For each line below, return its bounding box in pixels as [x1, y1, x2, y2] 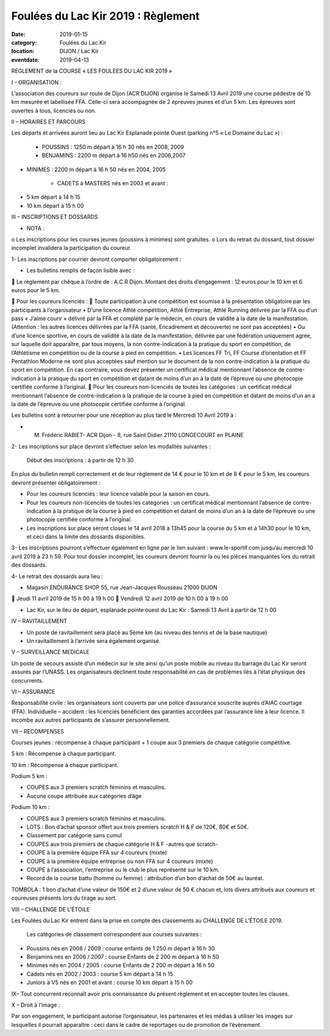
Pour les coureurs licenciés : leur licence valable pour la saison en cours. [26, 490, 210, 498]
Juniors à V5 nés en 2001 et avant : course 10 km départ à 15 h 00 [26, 979, 193, 986]
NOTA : [26, 224, 45, 232]
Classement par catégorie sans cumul [26, 832, 122, 839]
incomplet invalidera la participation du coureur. [11, 244, 131, 252]
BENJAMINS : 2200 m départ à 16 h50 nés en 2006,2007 [42, 152, 186, 159]
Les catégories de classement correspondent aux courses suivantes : [26, 931, 202, 938]
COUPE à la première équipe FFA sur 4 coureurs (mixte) [26, 849, 167, 856]
